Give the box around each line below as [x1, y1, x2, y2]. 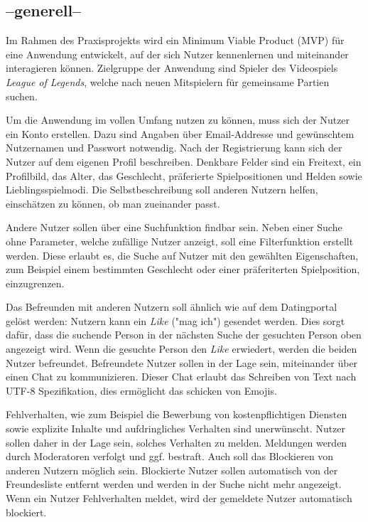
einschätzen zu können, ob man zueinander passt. [6, 196, 220, 211]
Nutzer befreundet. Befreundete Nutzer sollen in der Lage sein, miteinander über [6, 355, 358, 370]
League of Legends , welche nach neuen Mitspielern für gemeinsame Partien [6, 74, 330, 89]
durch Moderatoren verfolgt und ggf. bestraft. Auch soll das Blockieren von [6, 449, 334, 464]
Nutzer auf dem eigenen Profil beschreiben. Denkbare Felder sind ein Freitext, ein [6, 154, 362, 169]
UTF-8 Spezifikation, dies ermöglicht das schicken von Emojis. [6, 383, 277, 398]
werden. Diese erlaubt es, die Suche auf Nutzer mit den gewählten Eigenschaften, [6, 247, 359, 262]
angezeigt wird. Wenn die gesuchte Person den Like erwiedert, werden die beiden [6, 341, 357, 356]
